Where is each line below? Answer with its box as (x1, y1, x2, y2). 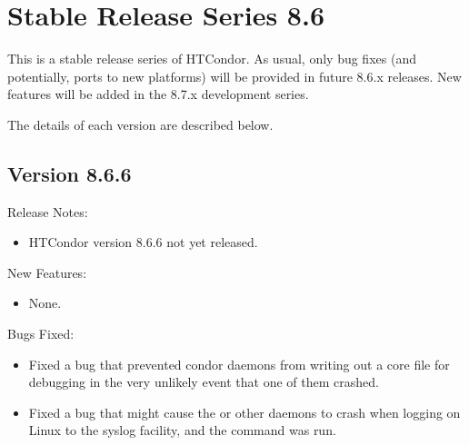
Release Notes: (7, 202, 88, 221)
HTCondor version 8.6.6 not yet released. (28, 232, 258, 252)
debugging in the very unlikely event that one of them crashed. (28, 372, 379, 391)
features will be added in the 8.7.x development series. (7, 84, 309, 104)
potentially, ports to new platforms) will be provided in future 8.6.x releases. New (7, 66, 462, 85)
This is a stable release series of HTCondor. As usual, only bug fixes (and (7, 49, 416, 68)
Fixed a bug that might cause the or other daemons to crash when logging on (28, 402, 461, 421)
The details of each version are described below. (7, 114, 274, 133)
